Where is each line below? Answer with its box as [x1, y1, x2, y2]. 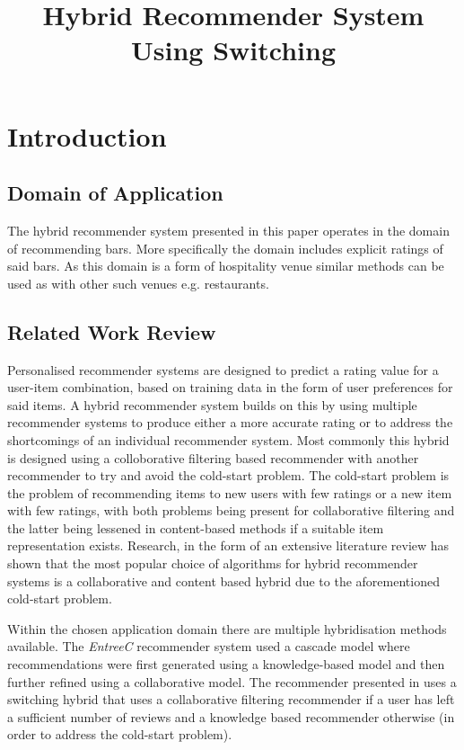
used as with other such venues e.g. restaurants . [7, 273, 269, 292]
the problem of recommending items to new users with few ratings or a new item [7, 483, 452, 502]
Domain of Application [7, 179, 223, 207]
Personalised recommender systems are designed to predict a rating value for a [7, 360, 439, 379]
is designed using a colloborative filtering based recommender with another [7, 448, 419, 467]
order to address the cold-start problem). [7, 725, 232, 744]
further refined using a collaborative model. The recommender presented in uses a [7, 672, 457, 691]
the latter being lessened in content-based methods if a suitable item [7, 518, 384, 537]
